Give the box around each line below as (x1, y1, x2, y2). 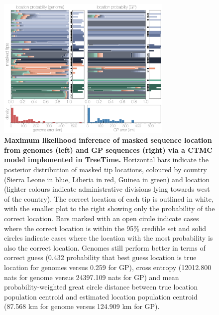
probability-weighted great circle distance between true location (4, 282, 198, 292)
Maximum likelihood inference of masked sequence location (4, 135, 212, 145)
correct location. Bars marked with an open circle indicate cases (4, 213, 199, 224)
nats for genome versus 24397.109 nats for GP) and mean (4, 272, 179, 282)
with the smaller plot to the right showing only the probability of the (4, 203, 215, 214)
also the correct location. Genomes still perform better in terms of (4, 242, 206, 253)
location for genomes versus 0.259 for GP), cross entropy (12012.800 (4, 262, 212, 272)
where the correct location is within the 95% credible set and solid (4, 223, 206, 233)
